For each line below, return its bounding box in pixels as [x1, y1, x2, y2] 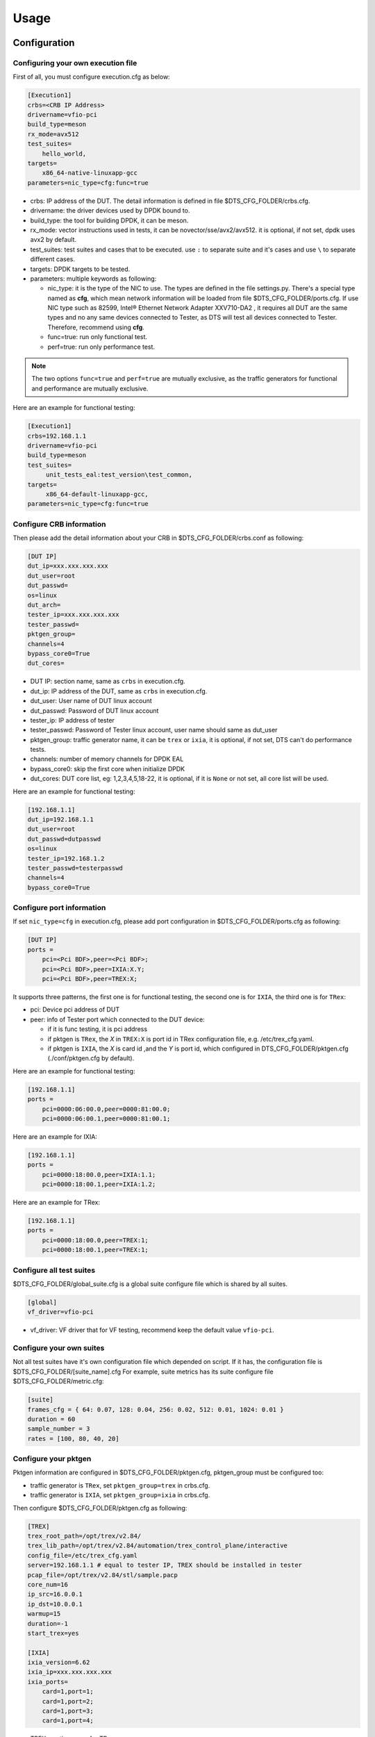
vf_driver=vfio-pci [27, 1308, 94, 1316]
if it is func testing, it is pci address [47, 1025, 148, 1033]
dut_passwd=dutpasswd [27, 834, 101, 843]
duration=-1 [27, 1620, 69, 1627]
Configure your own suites [12, 1343, 105, 1353]
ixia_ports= [27, 1678, 69, 1686]
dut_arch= [27, 601, 61, 609]
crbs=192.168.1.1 [27, 431, 87, 440]
